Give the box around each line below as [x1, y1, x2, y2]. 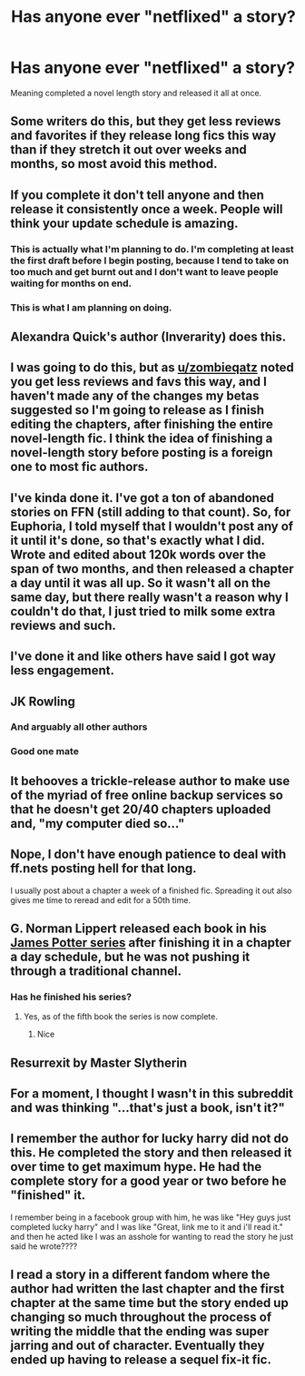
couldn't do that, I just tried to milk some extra [10, 604, 276, 619]
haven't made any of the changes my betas [10, 388, 260, 404]
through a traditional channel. [10, 963, 182, 978]
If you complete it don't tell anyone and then [10, 187, 264, 202]
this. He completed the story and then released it [10, 1145, 292, 1161]
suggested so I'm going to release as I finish [10, 402, 265, 418]
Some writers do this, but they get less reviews [10, 113, 281, 129]
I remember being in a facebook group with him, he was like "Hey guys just [10, 1212, 291, 1223]
